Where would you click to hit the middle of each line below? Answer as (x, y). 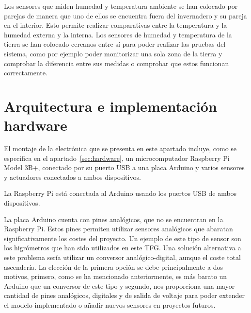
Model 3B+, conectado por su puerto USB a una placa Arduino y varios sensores (124, 167)
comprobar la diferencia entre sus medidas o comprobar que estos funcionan (117, 63)
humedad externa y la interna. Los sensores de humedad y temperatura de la (118, 34)
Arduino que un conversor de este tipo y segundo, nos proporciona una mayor (119, 286)
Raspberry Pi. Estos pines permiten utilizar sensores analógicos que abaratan (118, 229)
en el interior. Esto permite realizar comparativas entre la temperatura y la (116, 25)
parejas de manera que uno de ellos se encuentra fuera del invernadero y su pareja (125, 15)
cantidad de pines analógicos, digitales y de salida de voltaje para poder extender (125, 295)
